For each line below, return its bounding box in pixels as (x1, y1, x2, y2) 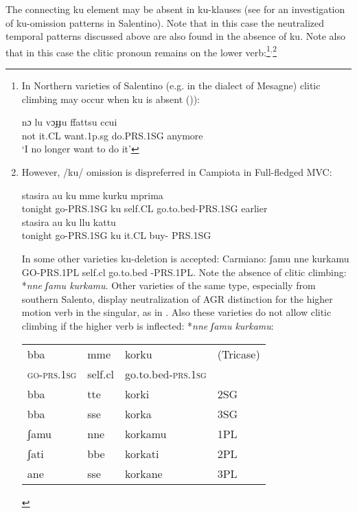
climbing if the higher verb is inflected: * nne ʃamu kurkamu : (21, 318, 274, 332)
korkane (125, 465, 163, 481)
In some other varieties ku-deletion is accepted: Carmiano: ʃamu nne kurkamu (21, 251, 349, 265)
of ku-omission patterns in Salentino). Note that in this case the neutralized (5, 15, 325, 30)
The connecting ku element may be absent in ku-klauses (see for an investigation (5, 2, 345, 16)
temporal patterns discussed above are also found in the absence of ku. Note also (5, 29, 345, 43)
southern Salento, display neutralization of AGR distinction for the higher (21, 291, 333, 306)
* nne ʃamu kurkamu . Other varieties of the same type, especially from (21, 278, 316, 293)
